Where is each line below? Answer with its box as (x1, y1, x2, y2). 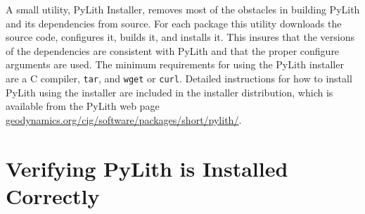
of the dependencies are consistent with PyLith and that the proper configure (6, 43, 340, 58)
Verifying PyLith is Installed (6, 153, 288, 182)
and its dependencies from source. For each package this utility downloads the (6, 15, 342, 30)
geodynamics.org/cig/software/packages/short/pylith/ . (6, 112, 242, 127)
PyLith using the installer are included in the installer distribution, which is (6, 84, 333, 99)
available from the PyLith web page (6, 99, 160, 113)
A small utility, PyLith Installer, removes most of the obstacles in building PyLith (6, 2, 360, 16)
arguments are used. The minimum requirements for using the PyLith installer (6, 57, 344, 72)
